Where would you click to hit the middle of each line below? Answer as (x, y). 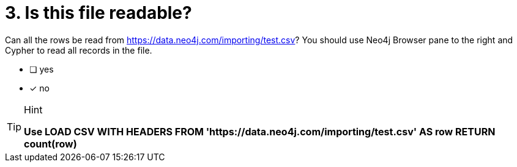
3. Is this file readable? (99, 13)
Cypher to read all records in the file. (79, 50)
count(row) (50, 144)
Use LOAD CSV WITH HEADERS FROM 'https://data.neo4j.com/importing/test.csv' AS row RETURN (260, 131)
